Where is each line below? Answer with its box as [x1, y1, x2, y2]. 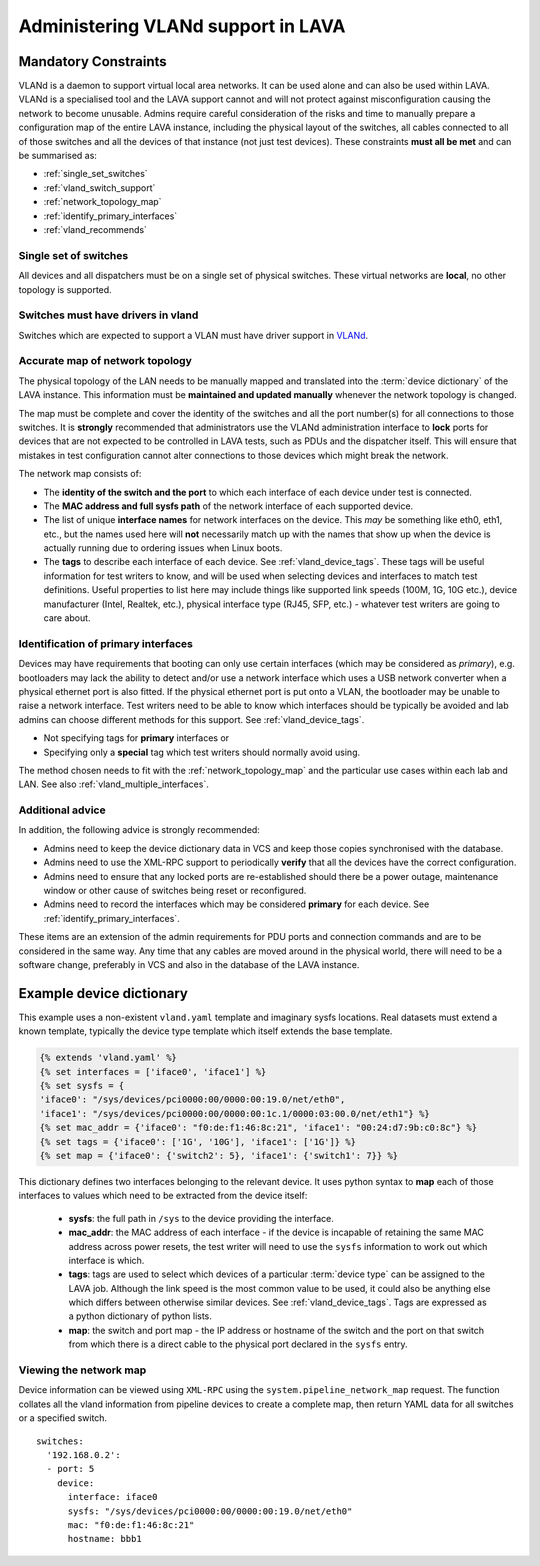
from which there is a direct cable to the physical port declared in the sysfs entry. [68, 1338, 409, 1350]
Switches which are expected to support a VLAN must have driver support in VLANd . [18, 329, 369, 341]
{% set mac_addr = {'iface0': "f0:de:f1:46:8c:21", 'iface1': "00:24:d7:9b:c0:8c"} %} [39, 1122, 478, 1134]
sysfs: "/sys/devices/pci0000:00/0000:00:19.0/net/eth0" [67, 1505, 353, 1517]
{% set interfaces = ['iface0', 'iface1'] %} [39, 1066, 267, 1077]
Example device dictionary [18, 985, 189, 1002]
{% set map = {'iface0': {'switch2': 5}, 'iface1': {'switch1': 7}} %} [39, 1150, 399, 1161]
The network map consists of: [18, 468, 142, 480]
